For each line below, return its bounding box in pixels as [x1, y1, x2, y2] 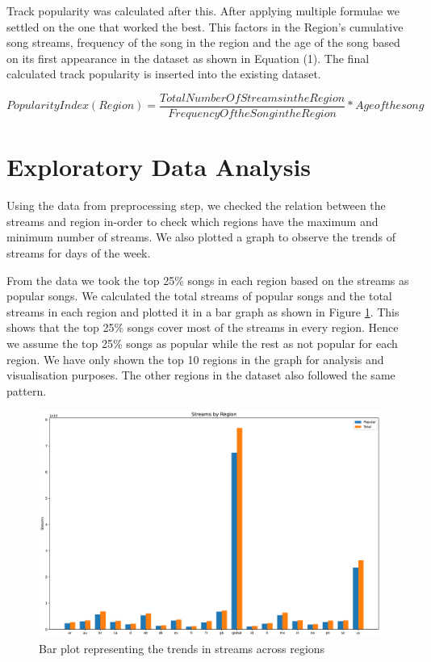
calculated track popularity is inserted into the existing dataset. [6, 65, 321, 82]
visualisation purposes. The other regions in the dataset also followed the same [6, 367, 395, 383]
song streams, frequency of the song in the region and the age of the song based [6, 34, 400, 51]
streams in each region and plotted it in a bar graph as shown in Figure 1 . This [6, 303, 400, 320]
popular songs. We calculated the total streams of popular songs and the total [6, 287, 392, 304]
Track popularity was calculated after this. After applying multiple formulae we [6, 2, 400, 19]
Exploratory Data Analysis [6, 150, 312, 183]
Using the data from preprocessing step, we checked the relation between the [6, 197, 386, 214]
